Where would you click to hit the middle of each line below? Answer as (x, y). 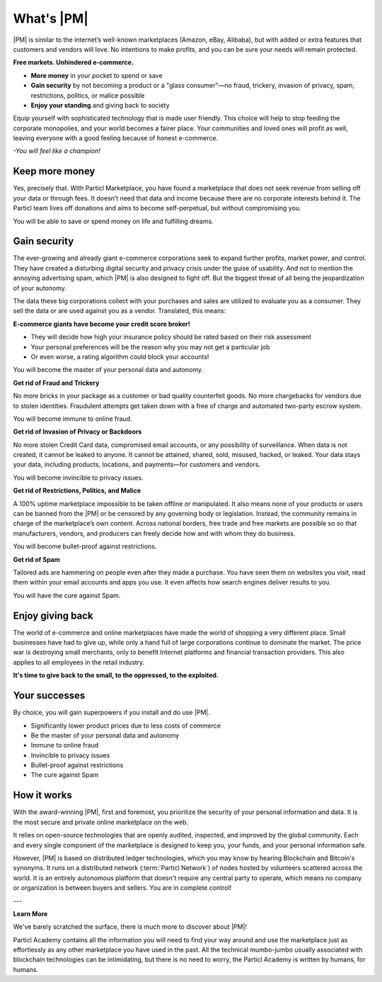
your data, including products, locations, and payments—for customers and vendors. (137, 465)
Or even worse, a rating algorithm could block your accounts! (120, 356)
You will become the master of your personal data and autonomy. (108, 370)
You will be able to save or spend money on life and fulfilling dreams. (113, 221)
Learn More (30, 913)
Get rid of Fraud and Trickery (56, 383)
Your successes (49, 695)
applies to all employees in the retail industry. (79, 662)
